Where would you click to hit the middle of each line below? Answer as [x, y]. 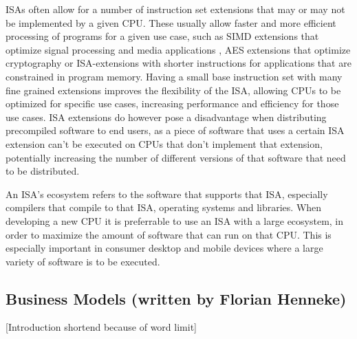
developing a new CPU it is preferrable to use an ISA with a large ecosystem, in [175, 220]
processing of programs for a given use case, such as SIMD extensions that [162, 36]
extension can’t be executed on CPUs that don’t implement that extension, [164, 143]
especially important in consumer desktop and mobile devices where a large [164, 248]
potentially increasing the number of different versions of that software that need [176, 157]
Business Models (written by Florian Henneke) [176, 298]
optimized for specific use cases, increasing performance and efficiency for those [172, 103]
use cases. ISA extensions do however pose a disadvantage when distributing [166, 117]
